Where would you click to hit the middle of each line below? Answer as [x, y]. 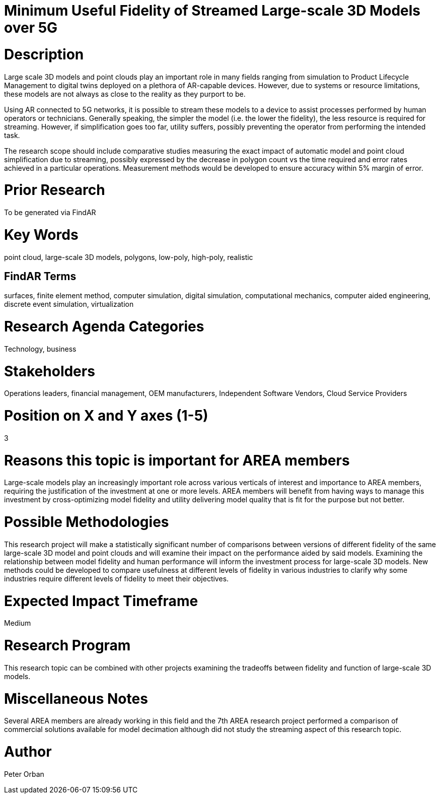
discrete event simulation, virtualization [69, 304]
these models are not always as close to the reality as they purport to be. [125, 94]
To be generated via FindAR [50, 212]
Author [28, 752]
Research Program [67, 646]
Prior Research [55, 190]
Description [44, 54]
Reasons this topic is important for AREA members [177, 460]
